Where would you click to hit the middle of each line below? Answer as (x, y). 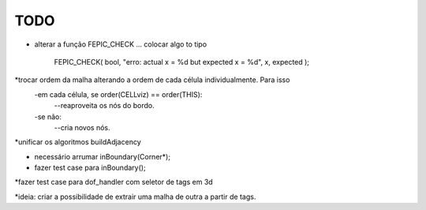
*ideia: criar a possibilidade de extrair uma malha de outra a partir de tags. (135, 197)
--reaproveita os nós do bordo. (105, 106)
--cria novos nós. (82, 127)
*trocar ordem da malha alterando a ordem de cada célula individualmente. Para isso (152, 80)
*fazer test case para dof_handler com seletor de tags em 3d (114, 182)
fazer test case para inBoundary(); (90, 168)
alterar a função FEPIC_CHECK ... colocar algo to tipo (121, 44)
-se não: (48, 116)
